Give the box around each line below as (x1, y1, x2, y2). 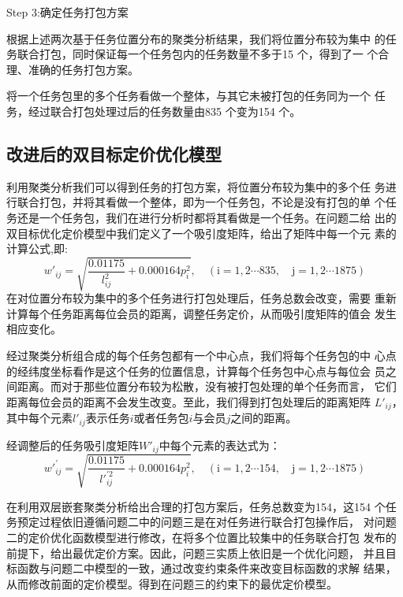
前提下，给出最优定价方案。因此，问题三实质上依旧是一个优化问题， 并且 (6, 544, 386, 561)
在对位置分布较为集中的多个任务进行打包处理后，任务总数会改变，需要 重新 (6, 290, 397, 306)
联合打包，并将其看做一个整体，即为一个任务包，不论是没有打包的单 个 (17, 194, 386, 210)
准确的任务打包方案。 (28, 61, 139, 77)
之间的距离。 (230, 410, 297, 426)
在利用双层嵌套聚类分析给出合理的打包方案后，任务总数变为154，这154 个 (6, 498, 386, 514)
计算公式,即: (6, 240, 68, 257)
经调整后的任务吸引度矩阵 (6, 436, 139, 453)
